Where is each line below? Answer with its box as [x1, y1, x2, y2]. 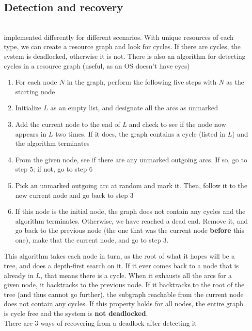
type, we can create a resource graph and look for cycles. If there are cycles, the [4, 41, 241, 52]
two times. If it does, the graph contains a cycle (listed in [55, 128, 225, 139]
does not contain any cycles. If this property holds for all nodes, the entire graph [4, 298, 244, 309]
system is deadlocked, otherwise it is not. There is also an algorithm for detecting [4, 51, 246, 61]
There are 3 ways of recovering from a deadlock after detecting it [4, 317, 197, 328]
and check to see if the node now [129, 119, 226, 129]
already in [4, 270, 34, 280]
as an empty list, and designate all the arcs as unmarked [50, 103, 218, 113]
